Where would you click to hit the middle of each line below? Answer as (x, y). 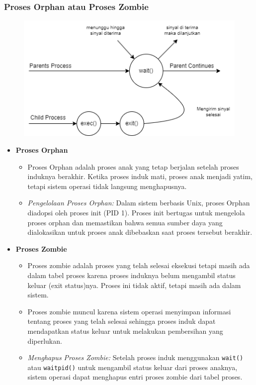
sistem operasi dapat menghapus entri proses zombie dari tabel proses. (135, 377)
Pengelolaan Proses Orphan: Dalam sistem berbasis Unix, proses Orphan (139, 203)
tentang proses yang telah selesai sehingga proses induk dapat (122, 321)
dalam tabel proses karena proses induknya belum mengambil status (131, 275)
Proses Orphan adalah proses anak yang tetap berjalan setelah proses (133, 166)
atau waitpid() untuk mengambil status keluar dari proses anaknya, (132, 367)
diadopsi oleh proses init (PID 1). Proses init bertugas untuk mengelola (136, 213)
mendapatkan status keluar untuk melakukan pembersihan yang (125, 331)
